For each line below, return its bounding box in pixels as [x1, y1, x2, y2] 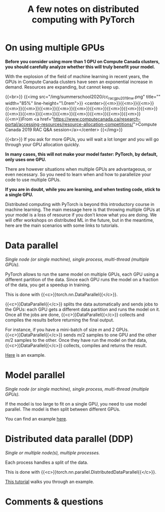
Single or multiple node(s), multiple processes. [5, 449, 100, 456]
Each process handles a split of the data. [5, 459, 88, 465]
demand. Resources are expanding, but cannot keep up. [5, 84, 120, 90]
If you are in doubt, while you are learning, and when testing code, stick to [5, 186, 161, 192]
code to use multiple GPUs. [5, 177, 61, 183]
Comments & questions [5, 496, 104, 507]
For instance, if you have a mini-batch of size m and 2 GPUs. [5, 326, 129, 332]
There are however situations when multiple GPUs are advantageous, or [5, 166, 152, 172]
